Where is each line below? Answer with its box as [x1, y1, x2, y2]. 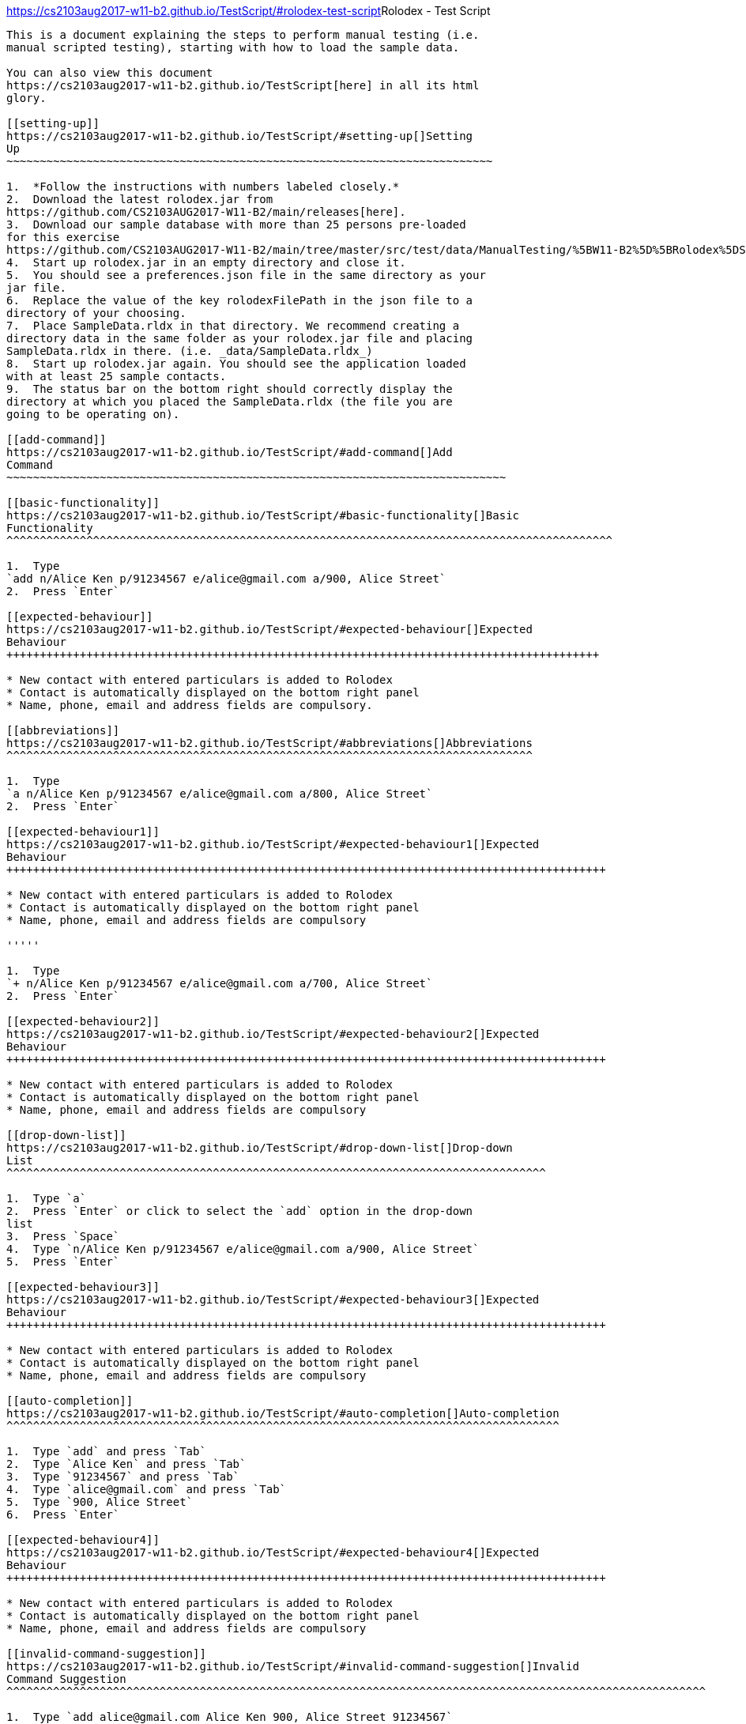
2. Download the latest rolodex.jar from [6, 193, 273, 206]
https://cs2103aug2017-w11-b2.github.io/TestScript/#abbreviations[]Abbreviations [6, 737, 533, 749]
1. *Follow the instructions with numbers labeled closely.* [6, 180, 400, 193]
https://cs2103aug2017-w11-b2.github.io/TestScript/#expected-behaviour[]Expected [6, 623, 533, 636]
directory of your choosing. [6, 307, 186, 319]
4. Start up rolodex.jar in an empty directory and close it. [6, 256, 406, 269]
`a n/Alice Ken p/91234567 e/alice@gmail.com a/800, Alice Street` [6, 787, 433, 800]
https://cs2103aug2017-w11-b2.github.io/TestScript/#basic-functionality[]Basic [6, 509, 520, 522]
